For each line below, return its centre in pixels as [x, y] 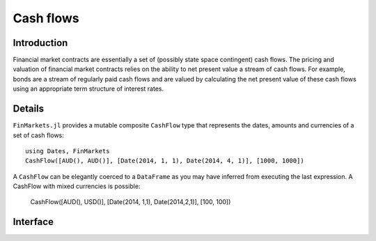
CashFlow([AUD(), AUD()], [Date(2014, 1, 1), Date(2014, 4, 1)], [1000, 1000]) [165, 161]
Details [29, 109]
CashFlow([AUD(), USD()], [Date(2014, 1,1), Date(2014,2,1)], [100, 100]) [131, 202]
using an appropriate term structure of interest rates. [88, 89]
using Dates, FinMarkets [68, 151]
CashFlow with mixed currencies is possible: [77, 186]
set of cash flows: [38, 135]
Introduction [40, 43]
